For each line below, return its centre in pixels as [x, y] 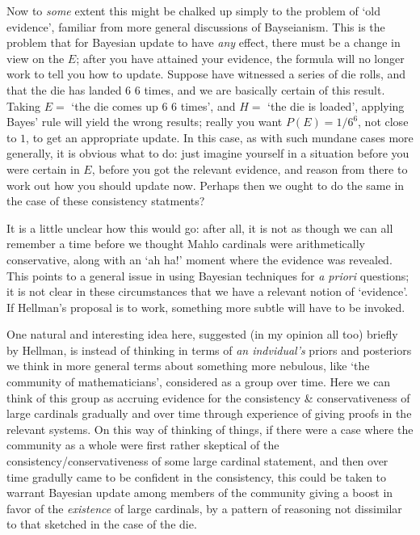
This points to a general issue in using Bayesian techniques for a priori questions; [208, 275]
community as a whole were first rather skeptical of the [143, 445]
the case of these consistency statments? [106, 201]
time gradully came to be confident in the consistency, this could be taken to [197, 476]
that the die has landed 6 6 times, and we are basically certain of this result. [196, 89]
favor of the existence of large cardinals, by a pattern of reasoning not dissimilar [204, 508]
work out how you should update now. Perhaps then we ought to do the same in [206, 185]
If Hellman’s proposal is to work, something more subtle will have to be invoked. [206, 307]
